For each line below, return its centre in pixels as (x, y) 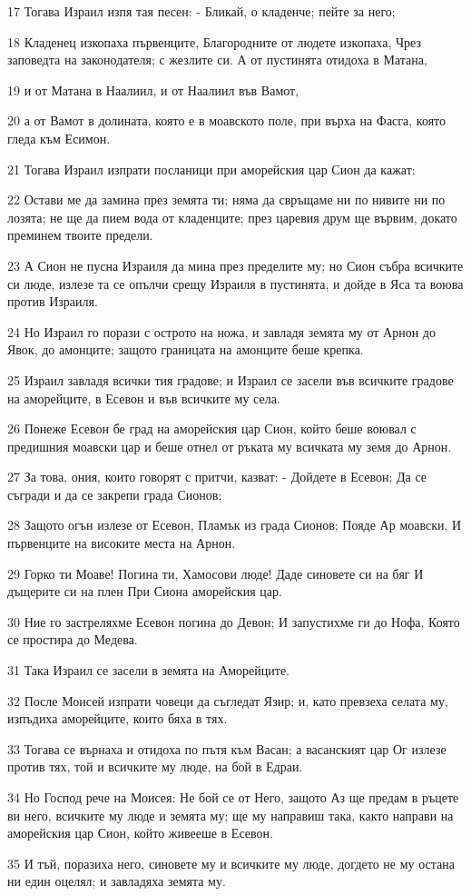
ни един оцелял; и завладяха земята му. (117, 881)
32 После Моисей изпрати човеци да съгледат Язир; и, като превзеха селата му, (228, 700)
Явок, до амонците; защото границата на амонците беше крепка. (186, 349)
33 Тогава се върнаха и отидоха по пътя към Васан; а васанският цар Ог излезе (227, 748)
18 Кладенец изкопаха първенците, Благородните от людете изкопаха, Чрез (214, 41)
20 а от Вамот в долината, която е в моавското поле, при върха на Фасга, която (227, 120)
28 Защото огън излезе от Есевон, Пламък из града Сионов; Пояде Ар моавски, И (235, 525)
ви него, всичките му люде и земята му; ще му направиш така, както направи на (231, 815)
